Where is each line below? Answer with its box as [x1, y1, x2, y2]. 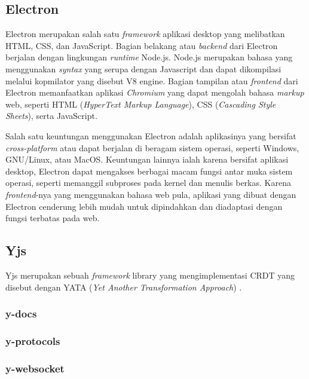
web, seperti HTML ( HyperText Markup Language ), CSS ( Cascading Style [5, 97, 276, 110]
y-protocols [5, 333, 60, 348]
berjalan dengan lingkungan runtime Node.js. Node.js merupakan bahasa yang [5, 51, 293, 63]
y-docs [5, 306, 37, 321]
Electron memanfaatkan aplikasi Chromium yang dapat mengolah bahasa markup [5, 86, 304, 99]
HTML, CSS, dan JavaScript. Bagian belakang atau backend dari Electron [5, 39, 278, 51]
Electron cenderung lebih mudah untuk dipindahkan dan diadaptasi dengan [5, 200, 283, 212]
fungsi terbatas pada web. [5, 212, 100, 224]
